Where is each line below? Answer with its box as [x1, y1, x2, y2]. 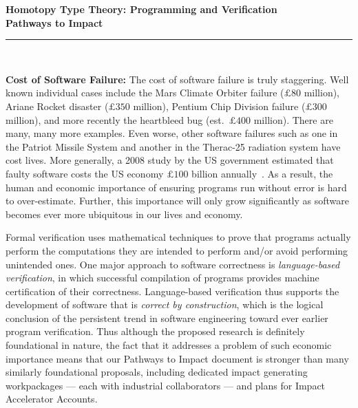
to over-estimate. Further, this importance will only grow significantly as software [6, 193, 349, 208]
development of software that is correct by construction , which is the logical [6, 297, 324, 312]
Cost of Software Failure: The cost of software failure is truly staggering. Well [6, 72, 349, 86]
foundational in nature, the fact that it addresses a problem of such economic [6, 338, 332, 352]
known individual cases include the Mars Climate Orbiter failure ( [6, 85, 284, 100]
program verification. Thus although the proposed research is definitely [6, 324, 305, 339]
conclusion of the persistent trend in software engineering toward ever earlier [6, 310, 328, 325]
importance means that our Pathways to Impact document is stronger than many [6, 351, 349, 365]
